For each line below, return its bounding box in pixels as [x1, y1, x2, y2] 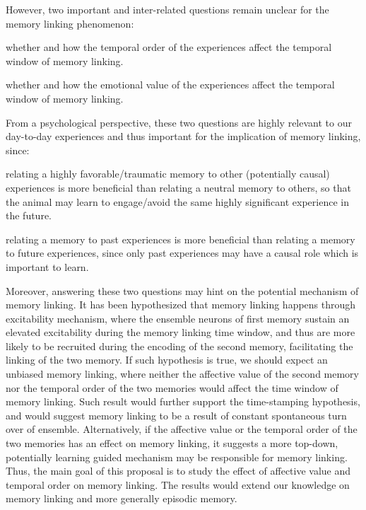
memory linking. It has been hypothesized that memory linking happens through [6, 297, 356, 312]
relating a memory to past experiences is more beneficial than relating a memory [6, 231, 355, 246]
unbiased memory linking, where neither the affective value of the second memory [6, 366, 359, 381]
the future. [6, 208, 52, 223]
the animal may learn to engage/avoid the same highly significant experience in [6, 194, 349, 209]
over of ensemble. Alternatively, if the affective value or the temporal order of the [6, 422, 358, 436]
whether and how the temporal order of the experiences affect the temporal [6, 40, 332, 54]
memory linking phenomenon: [6, 16, 134, 30]
